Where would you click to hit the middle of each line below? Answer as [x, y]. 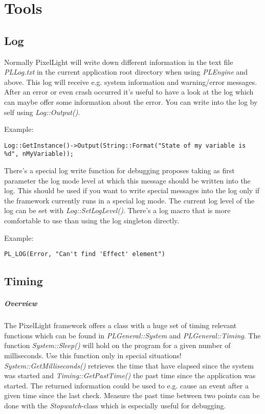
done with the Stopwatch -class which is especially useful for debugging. [115, 405]
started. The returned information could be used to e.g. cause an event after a [126, 385]
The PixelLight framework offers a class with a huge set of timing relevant [120, 325]
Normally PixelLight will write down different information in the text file [119, 62]
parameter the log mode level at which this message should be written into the [127, 180]
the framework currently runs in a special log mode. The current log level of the [129, 200]
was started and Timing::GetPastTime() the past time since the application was [130, 375]
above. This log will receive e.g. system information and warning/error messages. [131, 82]
